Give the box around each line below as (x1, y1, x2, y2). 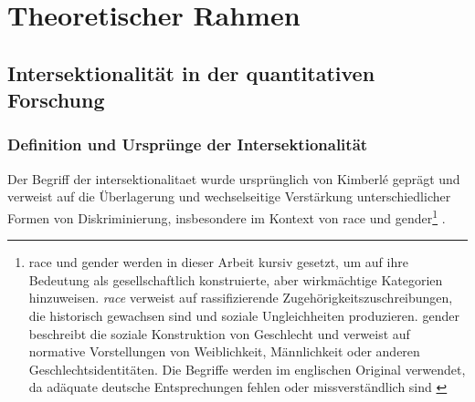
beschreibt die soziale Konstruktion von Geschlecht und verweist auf (28, 324, 410, 343)
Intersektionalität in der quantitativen (7, 58, 375, 87)
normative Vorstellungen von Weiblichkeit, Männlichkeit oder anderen (28, 342, 420, 361)
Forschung (7, 86, 105, 114)
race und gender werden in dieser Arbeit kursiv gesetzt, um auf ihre (28, 253, 408, 272)
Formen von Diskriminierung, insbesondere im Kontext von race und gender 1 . (7, 205, 446, 227)
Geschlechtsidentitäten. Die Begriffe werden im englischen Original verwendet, (28, 359, 466, 378)
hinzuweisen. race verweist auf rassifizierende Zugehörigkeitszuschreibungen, (28, 288, 453, 307)
